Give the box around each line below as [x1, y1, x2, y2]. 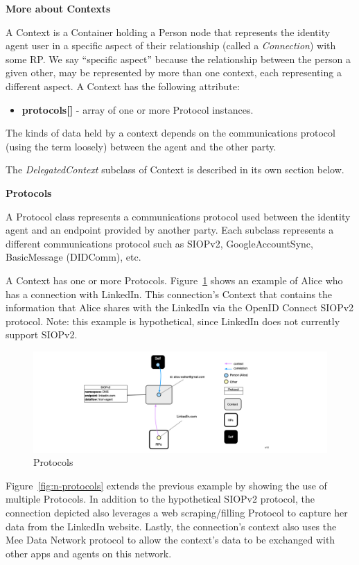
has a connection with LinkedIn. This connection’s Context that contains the [6, 286, 333, 301]
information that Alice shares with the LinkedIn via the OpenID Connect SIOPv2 [6, 300, 354, 315]
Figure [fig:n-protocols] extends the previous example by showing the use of [6, 478, 327, 492]
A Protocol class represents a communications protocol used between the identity [6, 209, 351, 223]
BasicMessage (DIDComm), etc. [6, 250, 141, 264]
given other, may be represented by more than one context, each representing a [6, 65, 342, 80]
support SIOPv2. [6, 327, 78, 342]
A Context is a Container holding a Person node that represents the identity [6, 24, 331, 39]
